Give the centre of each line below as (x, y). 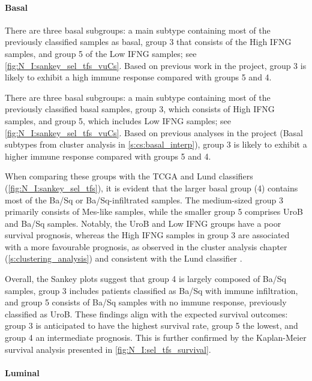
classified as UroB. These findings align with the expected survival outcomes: (146, 313)
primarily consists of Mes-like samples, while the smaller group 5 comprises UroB (154, 211)
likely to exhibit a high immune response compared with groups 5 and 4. (138, 77)
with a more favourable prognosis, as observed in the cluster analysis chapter (146, 246)
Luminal (22, 372)
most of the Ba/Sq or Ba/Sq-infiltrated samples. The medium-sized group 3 (144, 199)
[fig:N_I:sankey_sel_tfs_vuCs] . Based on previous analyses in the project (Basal (154, 132)
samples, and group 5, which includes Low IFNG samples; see (118, 120)
